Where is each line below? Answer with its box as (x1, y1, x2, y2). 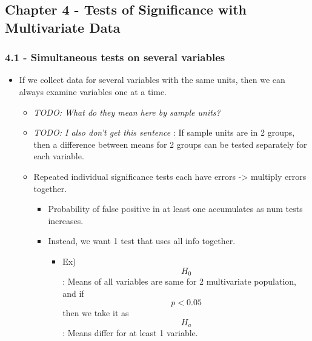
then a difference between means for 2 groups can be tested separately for (33, 137, 307, 150)
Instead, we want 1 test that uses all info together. (48, 234, 236, 247)
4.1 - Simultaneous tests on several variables (5, 50, 225, 65)
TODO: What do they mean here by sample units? (33, 105, 221, 118)
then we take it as (62, 306, 129, 319)
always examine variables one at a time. (19, 85, 167, 98)
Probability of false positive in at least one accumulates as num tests (48, 202, 303, 215)
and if (62, 286, 84, 299)
